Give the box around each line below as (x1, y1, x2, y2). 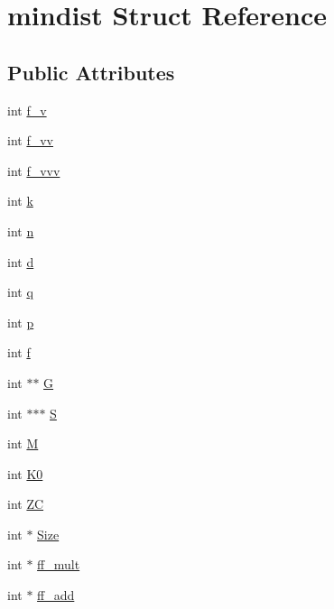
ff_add (37, 586, 75, 604)
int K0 (7, 464, 43, 483)
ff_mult (37, 555, 80, 574)
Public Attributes (7, 58, 175, 86)
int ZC (7, 494, 44, 513)
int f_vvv (7, 161, 60, 180)
